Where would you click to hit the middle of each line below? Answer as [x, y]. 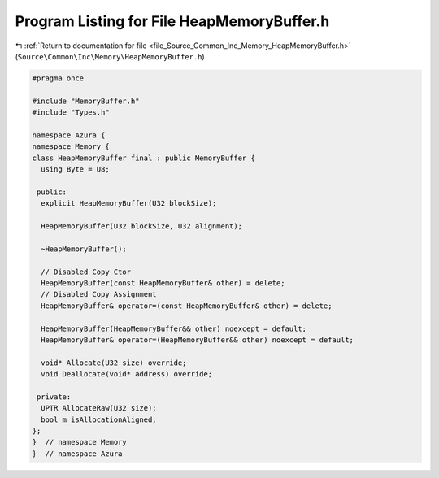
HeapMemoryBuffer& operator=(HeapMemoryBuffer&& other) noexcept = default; [197, 340]
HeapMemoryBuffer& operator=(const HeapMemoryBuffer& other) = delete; [187, 306]
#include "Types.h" [71, 113]
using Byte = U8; [75, 169]
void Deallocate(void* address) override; [127, 374]
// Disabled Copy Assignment [99, 294]
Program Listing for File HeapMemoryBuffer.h [172, 21]
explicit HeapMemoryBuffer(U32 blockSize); [129, 204]
